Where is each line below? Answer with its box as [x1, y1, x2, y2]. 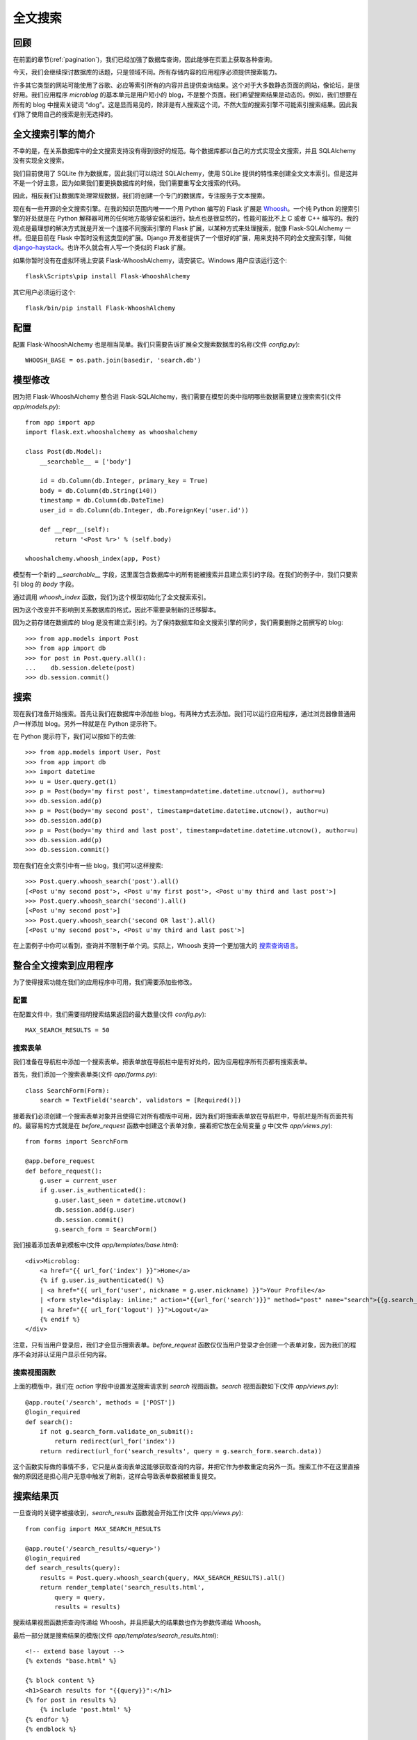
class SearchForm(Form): [25, 1086, 110, 1094]
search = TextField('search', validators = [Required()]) [39, 1096, 242, 1105]
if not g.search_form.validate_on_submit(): [39, 1427, 194, 1435]
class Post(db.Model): [25, 448, 103, 456]
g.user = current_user [39, 1176, 117, 1185]
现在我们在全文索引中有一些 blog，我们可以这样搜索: [13, 861, 163, 869]
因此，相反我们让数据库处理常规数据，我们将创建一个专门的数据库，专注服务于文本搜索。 [13, 191, 269, 200]
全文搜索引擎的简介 [13, 128, 95, 140]
